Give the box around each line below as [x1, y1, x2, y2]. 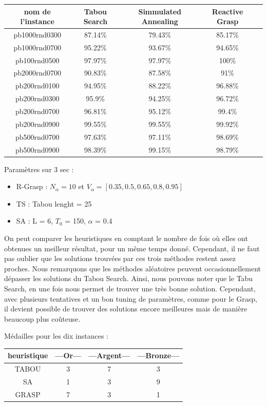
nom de [24, 6, 51, 16]
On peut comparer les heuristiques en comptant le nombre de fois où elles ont [4, 233, 248, 243]
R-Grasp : [16, 181, 48, 192]
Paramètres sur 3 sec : [4, 163, 74, 174]
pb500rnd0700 [15, 131, 60, 142]
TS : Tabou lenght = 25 [16, 198, 92, 209]
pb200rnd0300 [15, 93, 60, 104]
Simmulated [138, 6, 182, 16]
